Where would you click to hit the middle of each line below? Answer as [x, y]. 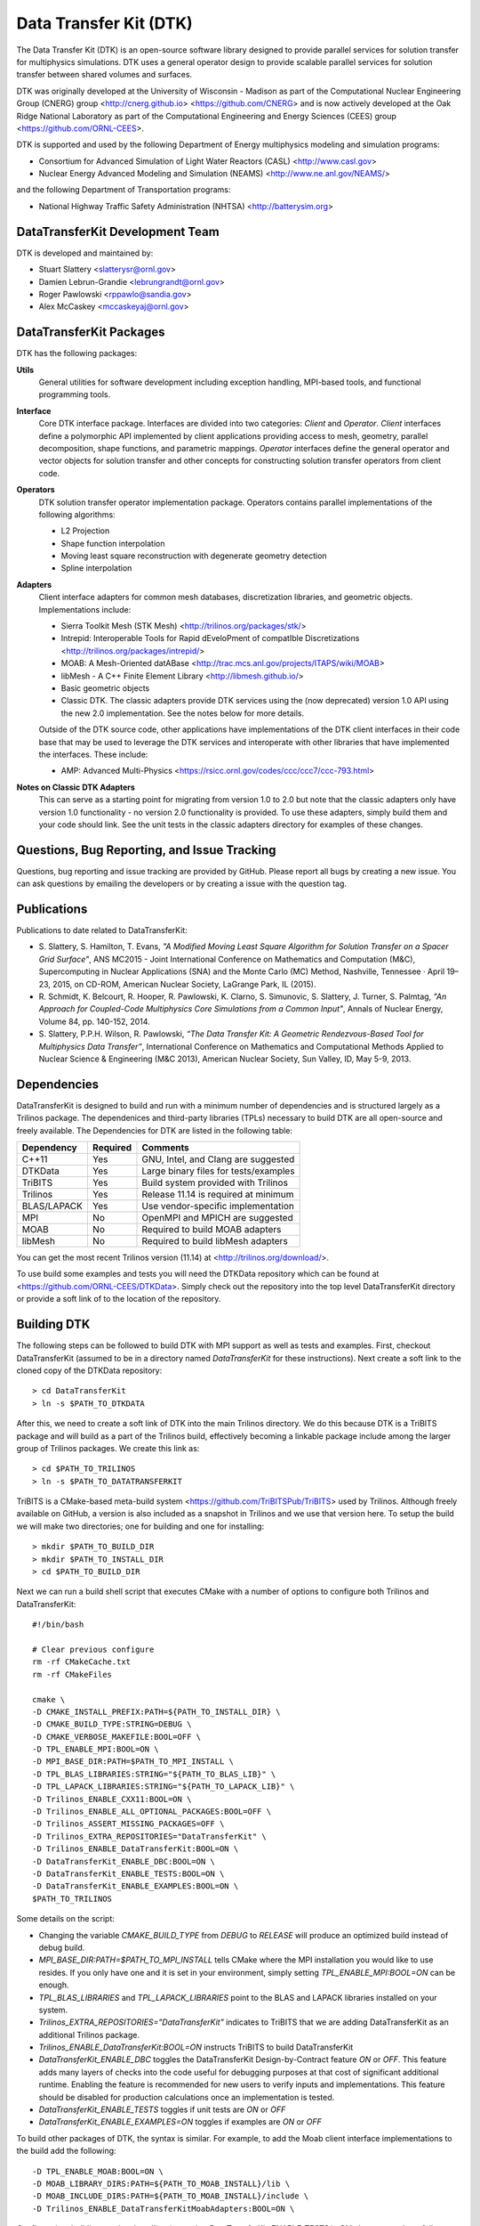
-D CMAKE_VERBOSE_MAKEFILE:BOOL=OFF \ [117, 1737]
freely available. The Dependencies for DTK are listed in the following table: [155, 1130]
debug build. [62, 1947]
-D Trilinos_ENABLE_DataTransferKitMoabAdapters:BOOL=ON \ [164, 2209]
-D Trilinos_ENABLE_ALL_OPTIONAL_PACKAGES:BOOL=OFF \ [152, 1812]
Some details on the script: [66, 1919]
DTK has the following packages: [77, 353]
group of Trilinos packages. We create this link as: [108, 1448]
